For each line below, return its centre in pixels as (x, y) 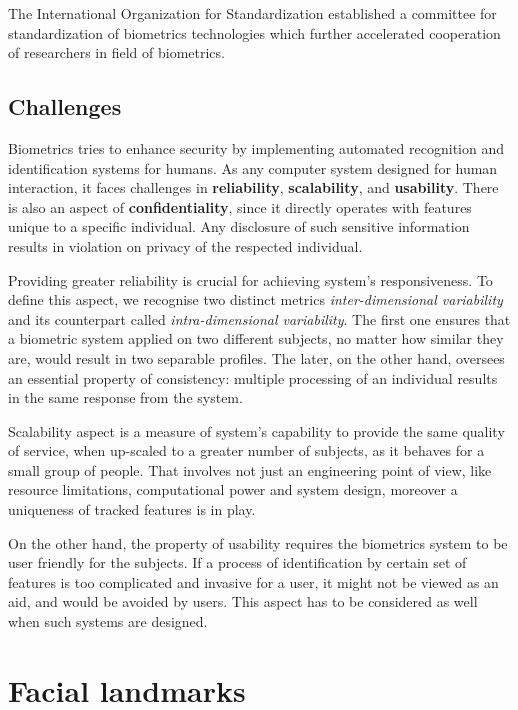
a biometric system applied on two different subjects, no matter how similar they (256, 338)
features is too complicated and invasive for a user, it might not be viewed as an (253, 581)
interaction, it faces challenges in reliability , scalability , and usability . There (253, 187)
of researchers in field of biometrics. (116, 52)
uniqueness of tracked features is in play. (132, 509)
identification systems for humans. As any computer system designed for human (253, 167)
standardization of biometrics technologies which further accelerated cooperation (254, 32)
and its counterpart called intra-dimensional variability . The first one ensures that (259, 318)
